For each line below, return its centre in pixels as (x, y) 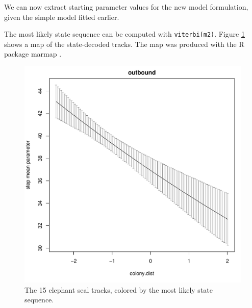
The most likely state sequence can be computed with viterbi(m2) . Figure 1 (124, 34)
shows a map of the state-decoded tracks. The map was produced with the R (124, 44)
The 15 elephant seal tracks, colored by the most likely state (119, 289)
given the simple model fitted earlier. (62, 17)
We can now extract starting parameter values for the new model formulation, (126, 7)
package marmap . (33, 54)
